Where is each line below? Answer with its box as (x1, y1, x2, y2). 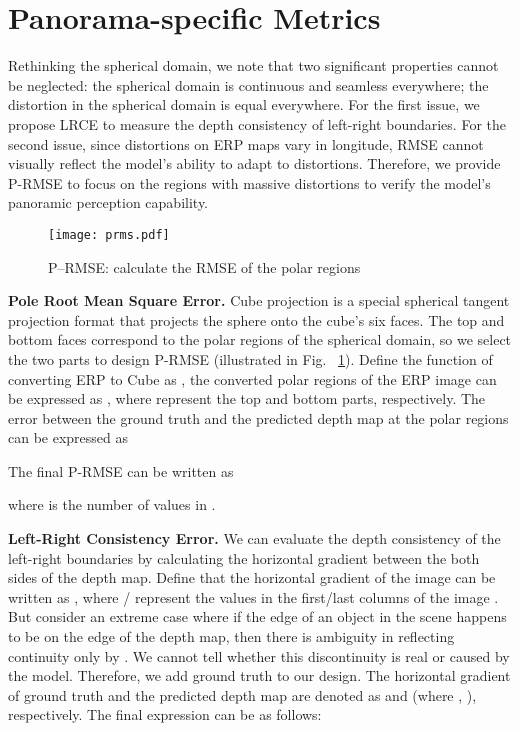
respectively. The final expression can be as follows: (8, 704, 322, 725)
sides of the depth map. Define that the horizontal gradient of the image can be (8, 567, 496, 588)
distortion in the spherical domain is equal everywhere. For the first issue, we (8, 94, 480, 115)
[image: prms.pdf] (48, 227, 170, 242)
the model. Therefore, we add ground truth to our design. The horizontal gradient (8, 665, 511, 686)
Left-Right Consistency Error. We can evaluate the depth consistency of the (8, 528, 501, 549)
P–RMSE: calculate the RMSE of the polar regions (48, 256, 361, 277)
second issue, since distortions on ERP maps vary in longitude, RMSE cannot (8, 133, 484, 154)
